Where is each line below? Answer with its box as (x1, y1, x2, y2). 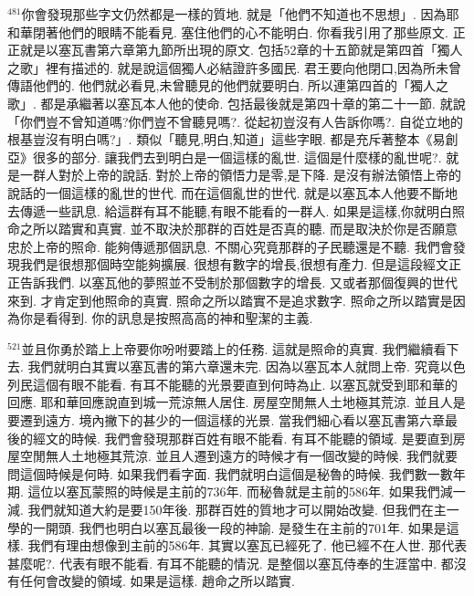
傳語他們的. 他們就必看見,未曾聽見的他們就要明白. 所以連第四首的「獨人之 (7, 76, 448, 95)
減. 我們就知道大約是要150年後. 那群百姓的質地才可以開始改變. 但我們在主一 (7, 500, 459, 519)
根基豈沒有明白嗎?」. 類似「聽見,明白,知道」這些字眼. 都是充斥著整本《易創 (7, 130, 458, 149)
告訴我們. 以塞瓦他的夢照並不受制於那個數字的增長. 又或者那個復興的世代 (19, 272, 458, 291)
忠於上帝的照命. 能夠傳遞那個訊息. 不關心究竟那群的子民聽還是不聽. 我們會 (7, 236, 453, 256)
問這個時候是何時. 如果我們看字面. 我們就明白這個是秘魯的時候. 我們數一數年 (7, 464, 466, 483)
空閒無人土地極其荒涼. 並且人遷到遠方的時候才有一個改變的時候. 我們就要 (19, 446, 458, 465)
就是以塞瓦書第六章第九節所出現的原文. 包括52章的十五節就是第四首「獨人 (19, 40, 463, 59)
